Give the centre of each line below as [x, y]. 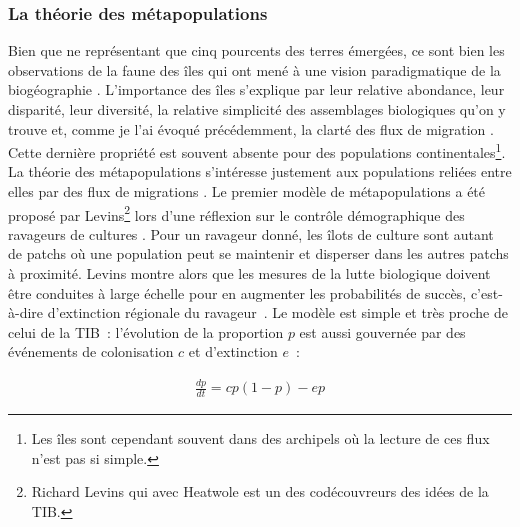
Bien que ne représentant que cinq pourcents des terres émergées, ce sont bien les [256, 50]
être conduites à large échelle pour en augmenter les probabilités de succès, [237, 292]
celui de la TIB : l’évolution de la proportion [146, 331]
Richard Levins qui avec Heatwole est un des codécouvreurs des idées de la [260, 491]
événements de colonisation [91, 351]
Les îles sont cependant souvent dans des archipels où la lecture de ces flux [260, 438]
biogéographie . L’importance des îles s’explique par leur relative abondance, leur [256, 89]
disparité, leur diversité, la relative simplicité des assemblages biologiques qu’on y [257, 109]
